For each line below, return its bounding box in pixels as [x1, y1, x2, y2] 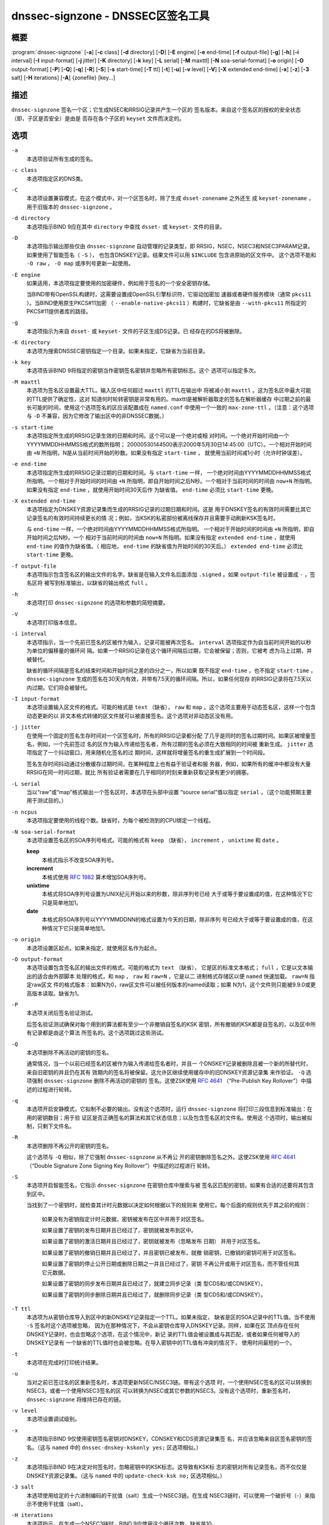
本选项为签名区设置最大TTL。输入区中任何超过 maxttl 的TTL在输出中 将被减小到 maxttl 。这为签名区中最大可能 [26, 387, 311, 394]
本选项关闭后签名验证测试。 [26, 1010, 96, 1017]
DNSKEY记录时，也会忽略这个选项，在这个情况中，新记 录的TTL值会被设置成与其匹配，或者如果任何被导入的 [26, 1330, 300, 1338]
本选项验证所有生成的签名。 [26, 155, 96, 162]
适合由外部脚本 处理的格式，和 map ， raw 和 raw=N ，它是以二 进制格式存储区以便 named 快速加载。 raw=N [37, 972, 308, 980]
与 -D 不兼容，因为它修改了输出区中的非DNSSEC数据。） [26, 412, 168, 420]
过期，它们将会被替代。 [31, 684, 91, 691]
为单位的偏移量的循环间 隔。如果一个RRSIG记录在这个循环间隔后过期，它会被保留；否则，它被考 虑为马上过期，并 [26, 647, 313, 655]
